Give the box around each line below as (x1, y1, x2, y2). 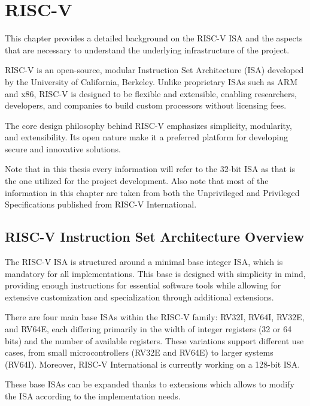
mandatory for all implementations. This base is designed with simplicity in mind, (5, 267, 306, 279)
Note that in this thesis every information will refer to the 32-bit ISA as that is (5, 163, 296, 175)
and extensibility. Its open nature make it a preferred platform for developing (5, 131, 288, 143)
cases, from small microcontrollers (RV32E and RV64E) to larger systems (5, 346, 273, 359)
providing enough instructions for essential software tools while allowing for (5, 279, 281, 291)
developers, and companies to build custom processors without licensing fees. (5, 99, 287, 112)
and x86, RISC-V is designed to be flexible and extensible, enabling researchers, (5, 87, 297, 100)
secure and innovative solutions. (5, 142, 121, 155)
